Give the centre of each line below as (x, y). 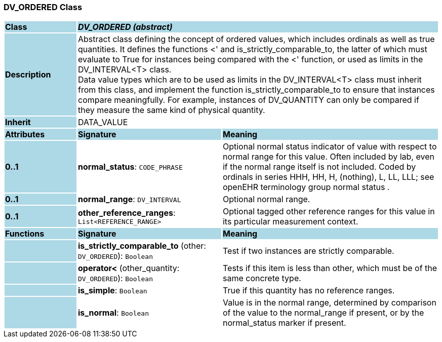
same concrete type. (262, 278)
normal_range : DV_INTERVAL (129, 199)
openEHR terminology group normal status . (306, 187)
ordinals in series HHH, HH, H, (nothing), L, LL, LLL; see (328, 177)
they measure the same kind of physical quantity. (171, 110)
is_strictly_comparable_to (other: (142, 246)
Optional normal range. (266, 199)
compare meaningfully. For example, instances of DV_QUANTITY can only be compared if (248, 100)
